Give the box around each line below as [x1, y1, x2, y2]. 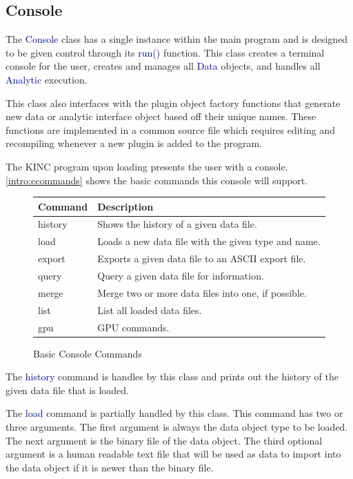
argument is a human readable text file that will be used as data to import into [6, 447, 341, 461]
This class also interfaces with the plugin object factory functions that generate [6, 95, 341, 110]
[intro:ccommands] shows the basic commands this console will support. [6, 173, 308, 187]
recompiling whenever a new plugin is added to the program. [6, 136, 263, 150]
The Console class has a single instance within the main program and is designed [6, 32, 348, 46]
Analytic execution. [6, 72, 88, 86]
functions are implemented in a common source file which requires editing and [6, 122, 335, 137]
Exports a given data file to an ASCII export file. [97, 251, 306, 266]
